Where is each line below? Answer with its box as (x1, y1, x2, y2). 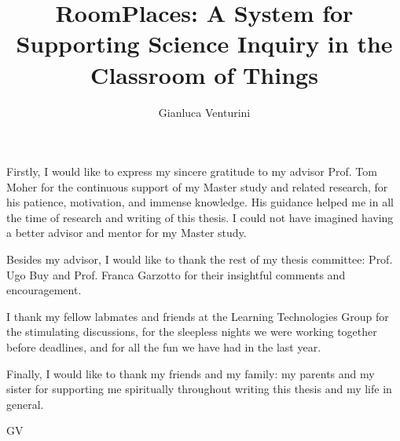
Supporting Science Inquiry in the (16, 27, 393, 60)
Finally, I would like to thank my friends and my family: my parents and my (6, 365, 375, 381)
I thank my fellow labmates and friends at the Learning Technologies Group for (6, 308, 389, 324)
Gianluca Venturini (158, 104, 251, 120)
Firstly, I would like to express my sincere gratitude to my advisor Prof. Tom (6, 163, 377, 180)
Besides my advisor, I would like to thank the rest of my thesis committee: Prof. (6, 251, 393, 268)
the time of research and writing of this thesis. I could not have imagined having (6, 209, 394, 225)
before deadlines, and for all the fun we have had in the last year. (6, 339, 321, 355)
